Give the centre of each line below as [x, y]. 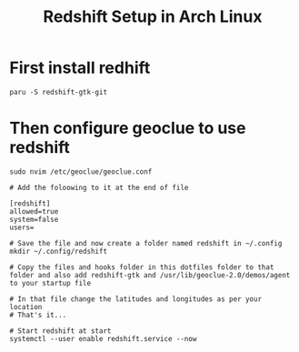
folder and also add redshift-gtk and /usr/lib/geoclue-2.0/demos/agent [150, 275]
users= [22, 227]
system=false [34, 219]
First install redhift [80, 68]
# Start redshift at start [60, 331]
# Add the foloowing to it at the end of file [99, 187]
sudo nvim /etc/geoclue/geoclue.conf [81, 171]
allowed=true [34, 211]
